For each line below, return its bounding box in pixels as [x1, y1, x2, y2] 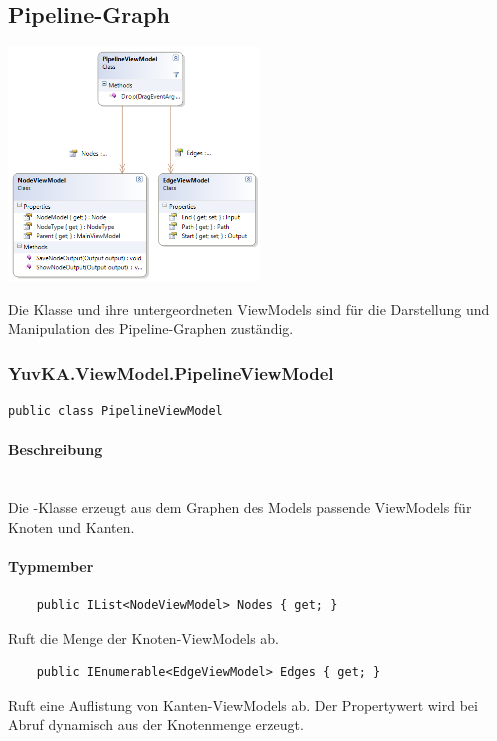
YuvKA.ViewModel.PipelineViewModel [8, 360, 334, 385]
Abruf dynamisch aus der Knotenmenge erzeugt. [8, 714, 304, 735]
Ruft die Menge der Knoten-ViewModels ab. [8, 627, 279, 648]
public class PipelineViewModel [8, 404, 223, 419]
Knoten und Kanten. [8, 516, 135, 537]
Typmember [8, 555, 94, 576]
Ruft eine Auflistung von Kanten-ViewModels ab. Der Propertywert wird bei [8, 694, 478, 715]
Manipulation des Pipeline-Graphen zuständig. [8, 318, 294, 339]
